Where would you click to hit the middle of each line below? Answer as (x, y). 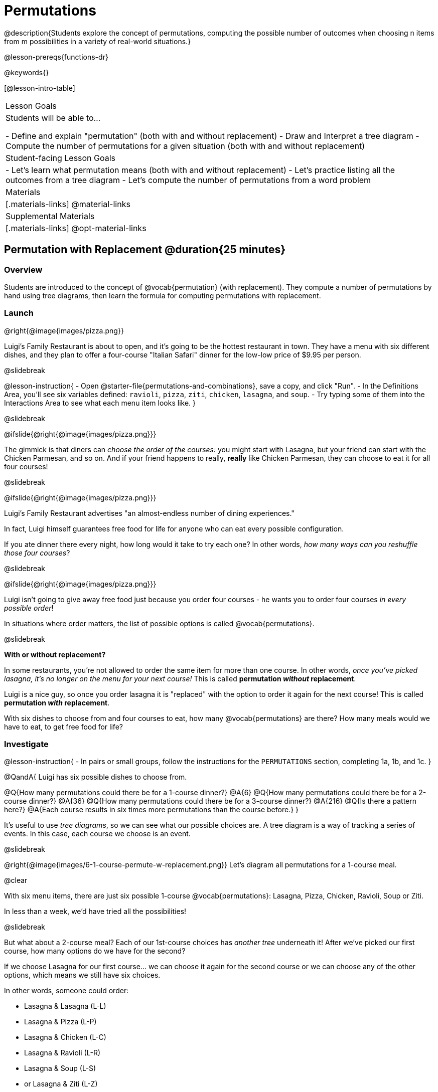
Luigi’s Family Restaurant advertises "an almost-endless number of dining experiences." (149, 513)
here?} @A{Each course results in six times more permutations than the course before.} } (152, 810)
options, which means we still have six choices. (82, 975)
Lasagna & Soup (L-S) (60, 1068)
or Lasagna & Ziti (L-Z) (61, 1084)
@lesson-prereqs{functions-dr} (56, 57)
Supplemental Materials (50, 216)
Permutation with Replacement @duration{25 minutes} (145, 250)
